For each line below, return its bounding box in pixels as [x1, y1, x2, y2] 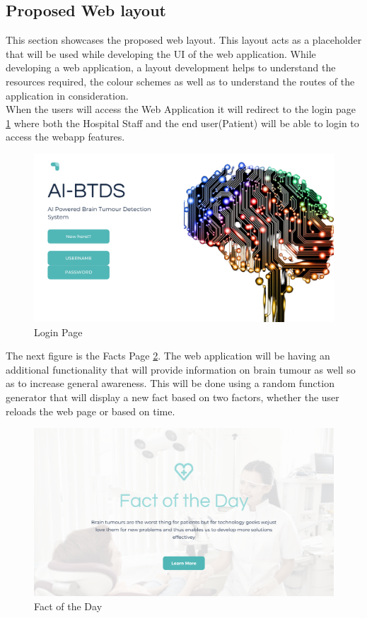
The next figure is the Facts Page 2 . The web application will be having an [6, 348, 330, 363]
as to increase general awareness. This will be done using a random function [6, 376, 334, 391]
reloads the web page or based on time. [6, 403, 175, 418]
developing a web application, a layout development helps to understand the [6, 60, 336, 75]
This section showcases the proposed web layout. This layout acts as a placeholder [6, 32, 362, 47]
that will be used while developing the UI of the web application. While [6, 46, 316, 61]
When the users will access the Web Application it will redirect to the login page [6, 102, 356, 117]
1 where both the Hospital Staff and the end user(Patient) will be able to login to [6, 115, 359, 130]
